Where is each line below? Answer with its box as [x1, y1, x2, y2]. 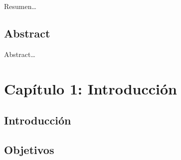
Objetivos [4, 141, 54, 157]
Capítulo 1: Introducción [4, 78, 177, 98]
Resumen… [4, 1, 36, 11]
